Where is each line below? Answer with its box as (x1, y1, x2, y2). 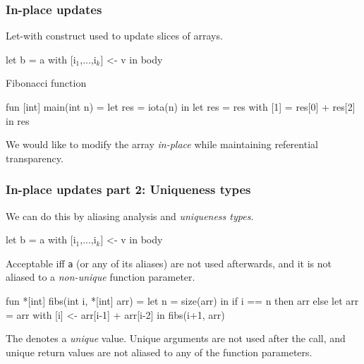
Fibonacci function (6, 75, 87, 90)
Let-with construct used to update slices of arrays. (6, 28, 223, 43)
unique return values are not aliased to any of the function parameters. (6, 344, 313, 359)
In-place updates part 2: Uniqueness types (6, 181, 251, 198)
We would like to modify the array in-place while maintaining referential (6, 137, 318, 152)
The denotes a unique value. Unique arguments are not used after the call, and (6, 331, 346, 346)
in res (6, 113, 30, 128)
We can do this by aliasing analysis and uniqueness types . (6, 208, 254, 223)
